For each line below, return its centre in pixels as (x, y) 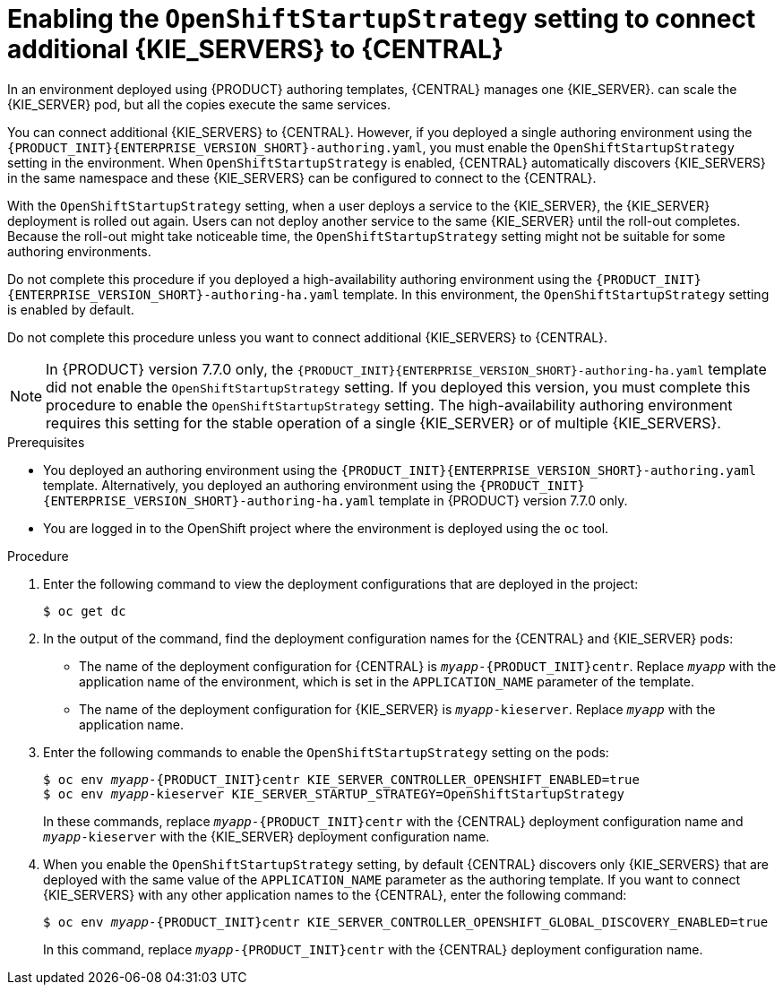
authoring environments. (79, 251)
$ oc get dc (85, 611)
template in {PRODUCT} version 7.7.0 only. (503, 500)
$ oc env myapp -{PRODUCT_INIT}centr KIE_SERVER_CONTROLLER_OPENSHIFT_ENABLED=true (341, 779)
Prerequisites (46, 442)
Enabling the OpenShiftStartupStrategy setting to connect (382, 19)
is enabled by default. (71, 309)
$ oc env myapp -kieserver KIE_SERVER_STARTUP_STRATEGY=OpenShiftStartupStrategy (334, 794)
